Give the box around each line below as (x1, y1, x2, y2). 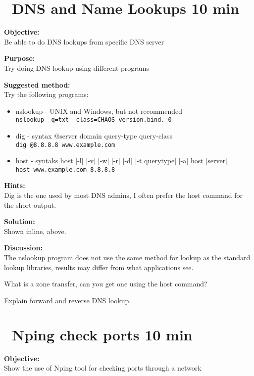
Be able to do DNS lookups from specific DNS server (4, 36, 164, 47)
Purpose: (4, 53, 35, 63)
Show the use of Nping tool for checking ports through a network (4, 363, 202, 373)
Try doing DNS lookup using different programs (4, 62, 149, 73)
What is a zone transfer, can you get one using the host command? (4, 279, 207, 289)
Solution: (4, 216, 35, 227)
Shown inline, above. (4, 226, 66, 236)
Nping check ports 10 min (12, 324, 193, 344)
